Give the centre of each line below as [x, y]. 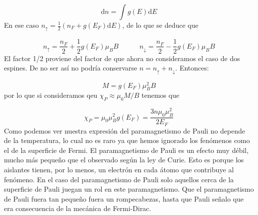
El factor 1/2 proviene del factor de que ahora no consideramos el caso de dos [122, 58]
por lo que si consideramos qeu [51, 95]
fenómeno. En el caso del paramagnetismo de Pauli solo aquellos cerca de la [119, 179]
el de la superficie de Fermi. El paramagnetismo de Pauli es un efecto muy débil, [126, 150]
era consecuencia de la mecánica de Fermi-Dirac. [78, 208]
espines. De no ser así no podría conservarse [71, 68]
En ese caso [22, 25]
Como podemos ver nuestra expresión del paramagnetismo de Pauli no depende [125, 130]
